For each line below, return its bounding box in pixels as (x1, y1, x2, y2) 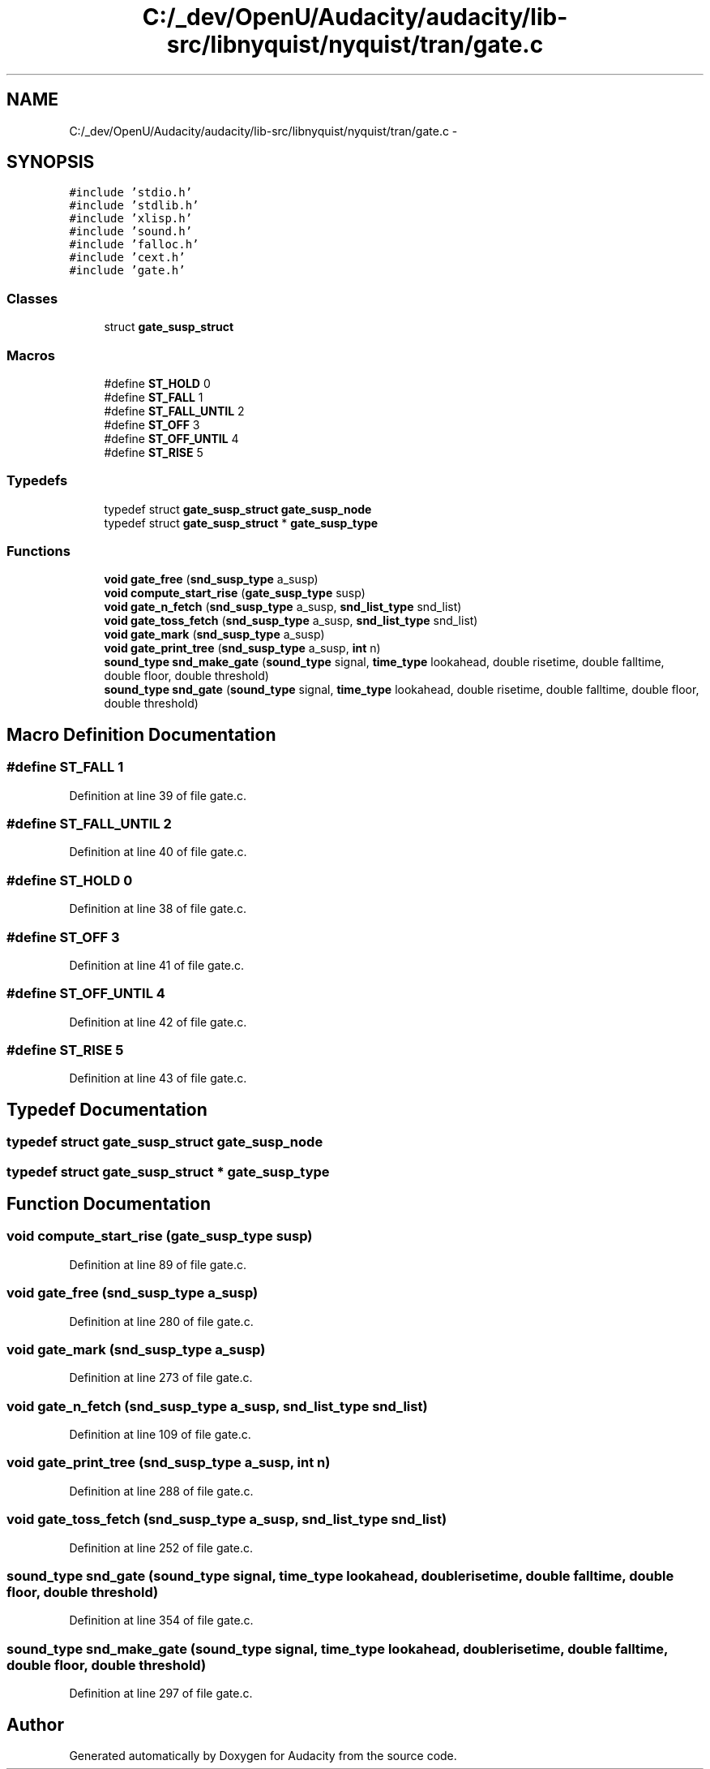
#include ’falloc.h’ (69, 238, 199, 252)
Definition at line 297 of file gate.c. (69, 1686, 253, 1701)
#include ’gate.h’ (69, 264, 186, 278)
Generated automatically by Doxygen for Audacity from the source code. (69, 1748, 457, 1763)
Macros (6, 346, 55, 364)
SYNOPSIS (6, 152, 95, 173)
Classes (6, 290, 58, 307)
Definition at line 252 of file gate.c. (69, 1540, 254, 1555)
